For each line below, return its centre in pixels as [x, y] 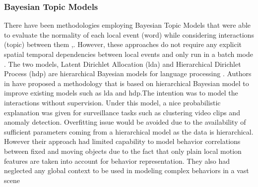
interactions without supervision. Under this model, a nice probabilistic [112, 102]
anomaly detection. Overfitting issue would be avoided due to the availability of [125, 122]
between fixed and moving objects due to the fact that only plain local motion [123, 151]
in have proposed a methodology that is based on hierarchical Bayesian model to [127, 83]
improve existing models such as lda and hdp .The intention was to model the [121, 93]
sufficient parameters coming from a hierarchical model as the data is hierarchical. [129, 131]
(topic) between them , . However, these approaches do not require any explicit [123, 44]
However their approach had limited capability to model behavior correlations [122, 141]
